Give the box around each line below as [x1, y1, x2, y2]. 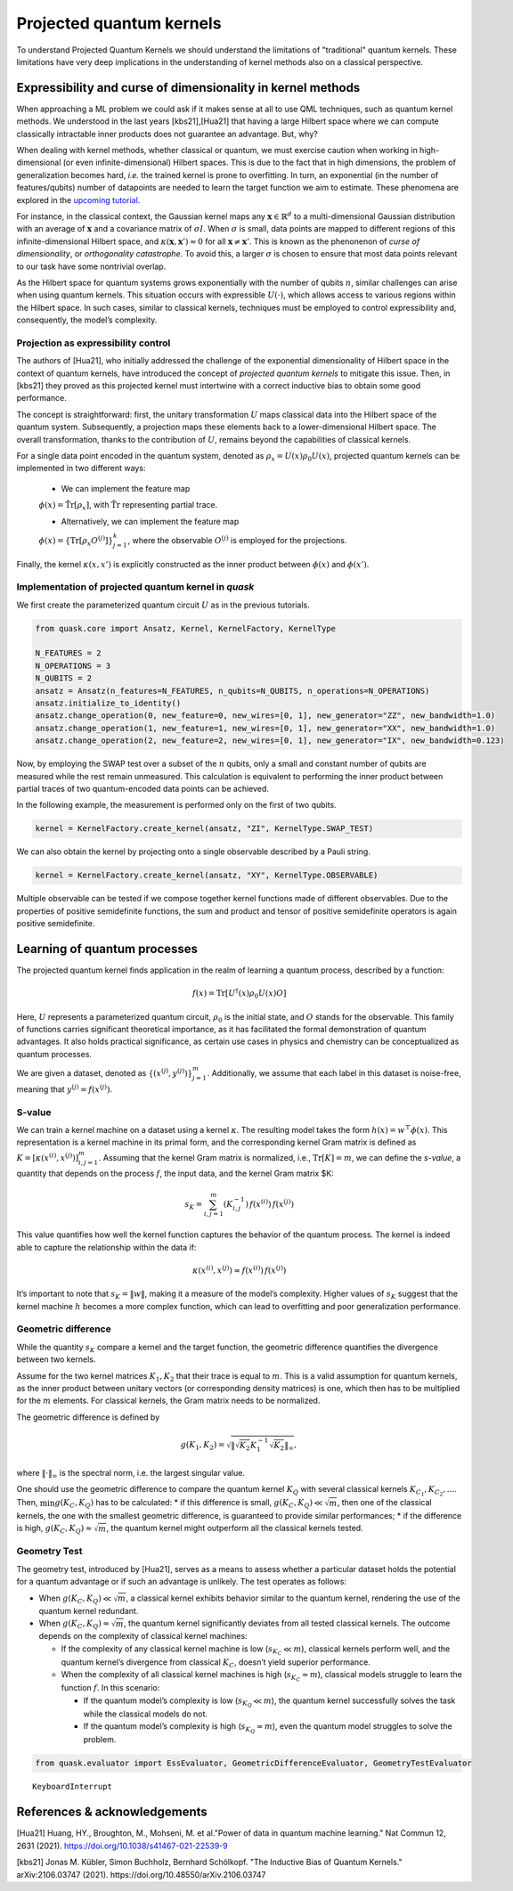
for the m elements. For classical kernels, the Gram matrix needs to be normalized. [16, 1395, 321, 1406]
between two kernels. [16, 1354, 96, 1365]
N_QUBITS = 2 [35, 673, 93, 683]
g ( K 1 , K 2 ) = [180, 1439, 225, 1452]
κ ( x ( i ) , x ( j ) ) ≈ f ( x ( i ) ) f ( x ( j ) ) [191, 1264, 287, 1276]
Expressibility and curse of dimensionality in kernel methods [16, 80, 361, 95]
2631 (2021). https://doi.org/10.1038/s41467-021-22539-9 [16, 1840, 228, 1851]
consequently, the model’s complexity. [16, 314, 158, 325]
